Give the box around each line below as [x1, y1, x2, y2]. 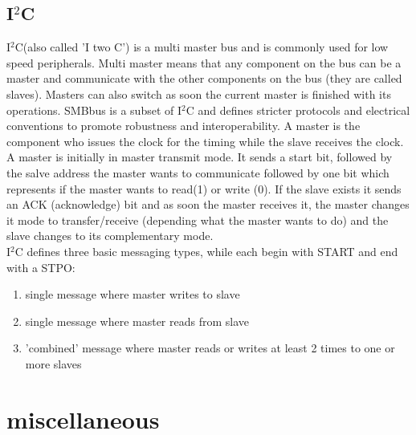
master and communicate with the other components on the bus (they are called [6, 70, 402, 87]
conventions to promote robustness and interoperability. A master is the [6, 117, 361, 134]
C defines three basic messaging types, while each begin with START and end [14, 242, 398, 259]
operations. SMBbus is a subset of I [6, 101, 182, 118]
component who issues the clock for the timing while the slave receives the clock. [6, 132, 404, 149]
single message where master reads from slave [25, 312, 250, 329]
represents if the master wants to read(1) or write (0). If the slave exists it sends [6, 180, 402, 197]
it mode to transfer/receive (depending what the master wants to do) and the [6, 211, 389, 228]
